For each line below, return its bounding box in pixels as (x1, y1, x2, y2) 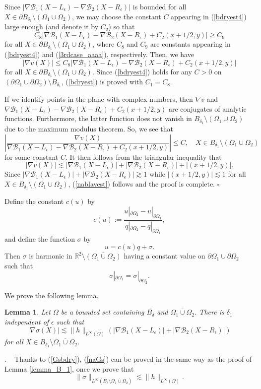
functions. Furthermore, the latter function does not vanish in (4, 113, 192, 124)
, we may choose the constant (71, 11, 161, 21)
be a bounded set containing (61, 307, 144, 317)
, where (92, 39, 115, 49)
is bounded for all (132, 1, 187, 11)
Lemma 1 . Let (4, 307, 51, 317)
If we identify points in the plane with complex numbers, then (4, 94, 193, 104)
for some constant (4, 151, 59, 162)
